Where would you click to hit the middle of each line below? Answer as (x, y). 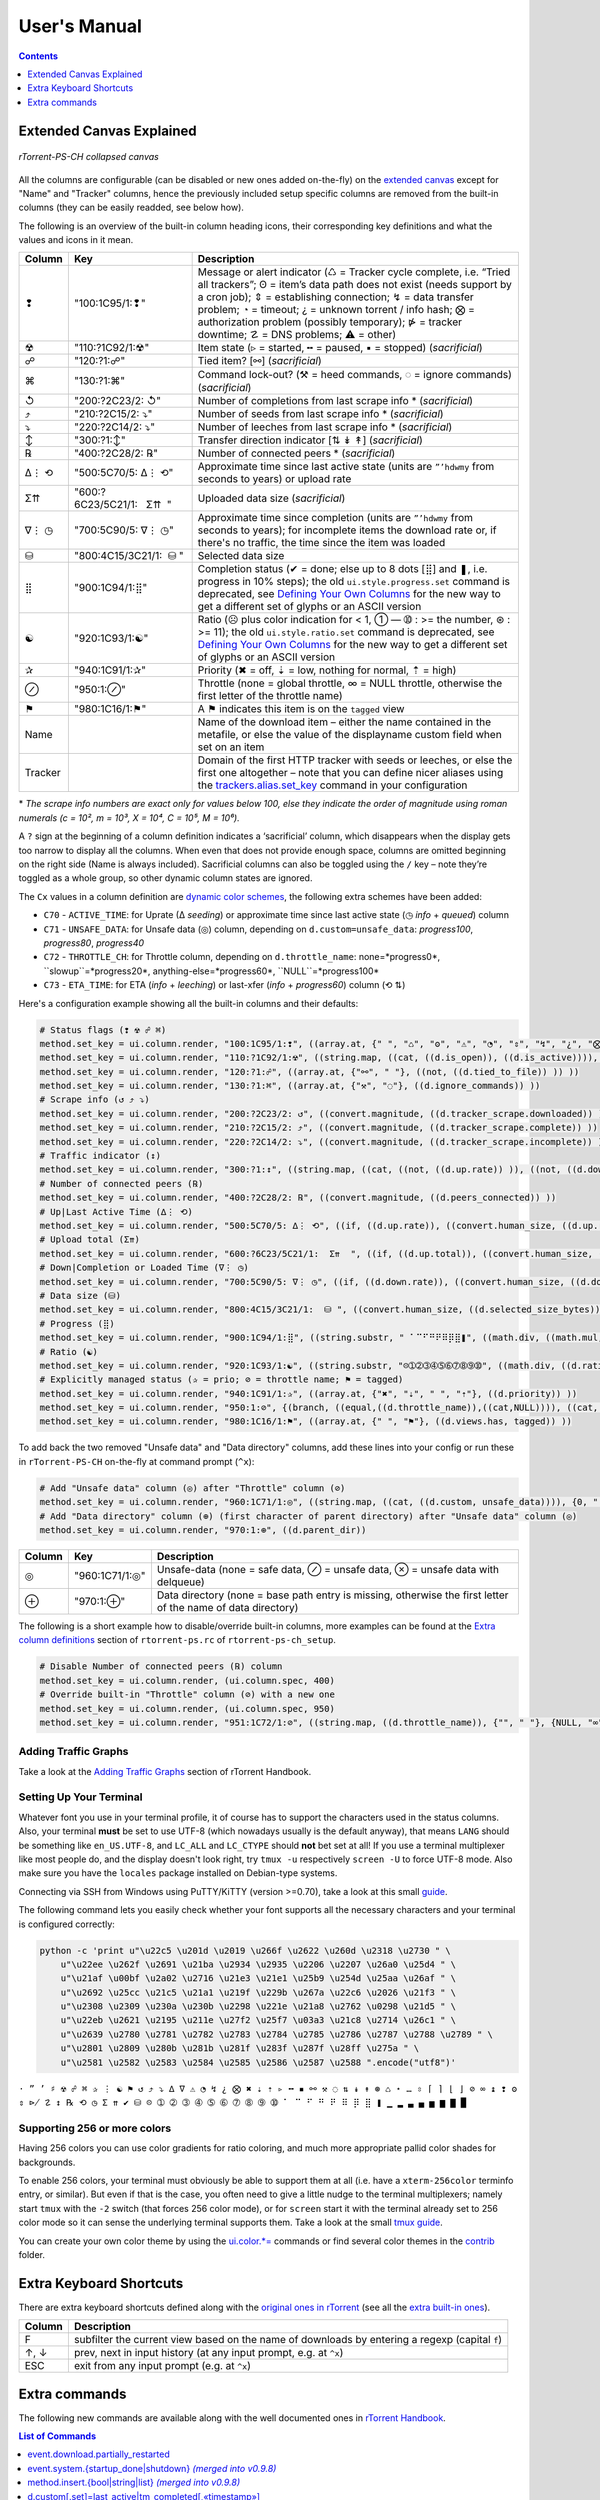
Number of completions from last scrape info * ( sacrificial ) (335, 401)
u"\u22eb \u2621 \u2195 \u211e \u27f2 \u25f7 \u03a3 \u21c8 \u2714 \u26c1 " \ (258, 2020)
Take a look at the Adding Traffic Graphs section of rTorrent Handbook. (165, 1771)
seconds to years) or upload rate (274, 479)
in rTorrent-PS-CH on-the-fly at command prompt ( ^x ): (136, 1461)
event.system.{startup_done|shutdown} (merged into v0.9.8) (152, 2468)
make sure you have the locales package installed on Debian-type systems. (178, 1873)
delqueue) (180, 1582)
